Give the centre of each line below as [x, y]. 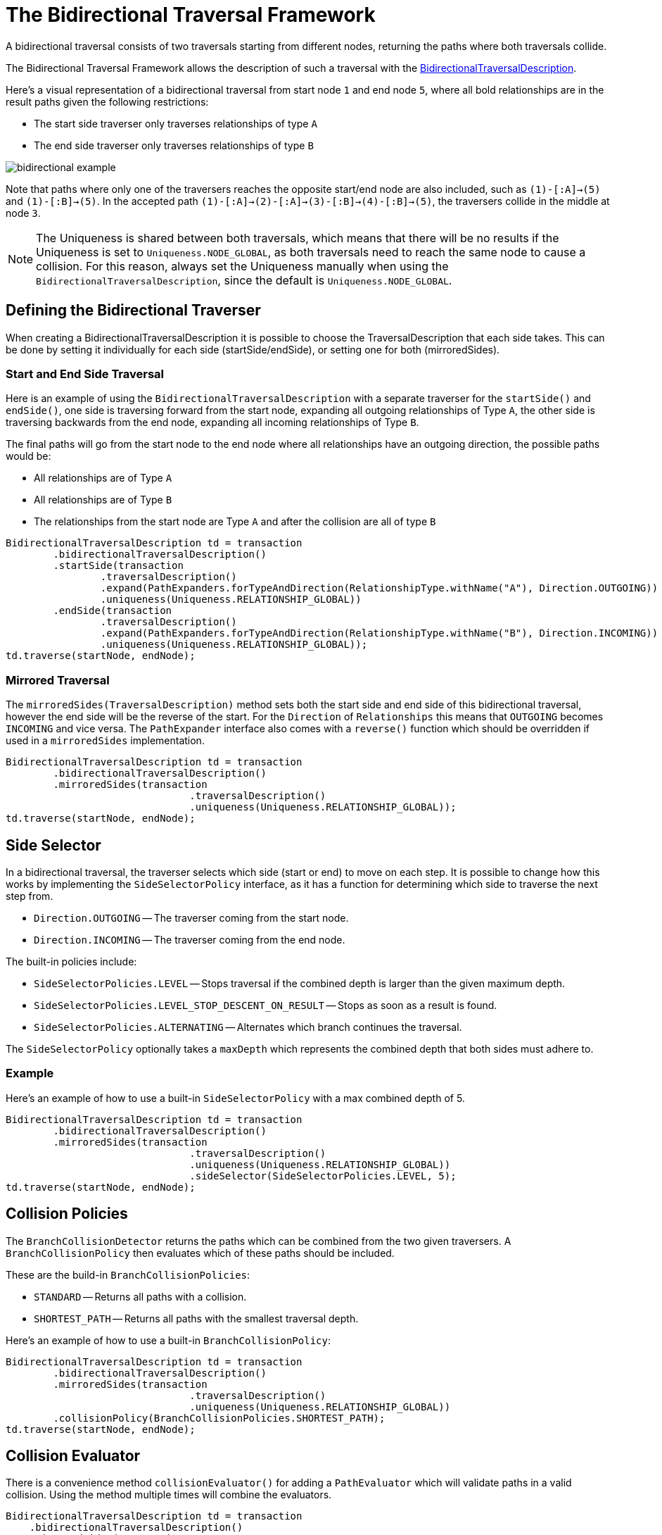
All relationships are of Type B [103, 500]
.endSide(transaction [113, 611]
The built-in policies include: [71, 961]
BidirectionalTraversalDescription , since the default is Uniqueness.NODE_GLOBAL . [244, 280]
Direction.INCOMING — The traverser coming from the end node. [190, 939]
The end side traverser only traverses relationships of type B [174, 145]
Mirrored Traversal [58, 680]
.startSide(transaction [118, 566]
